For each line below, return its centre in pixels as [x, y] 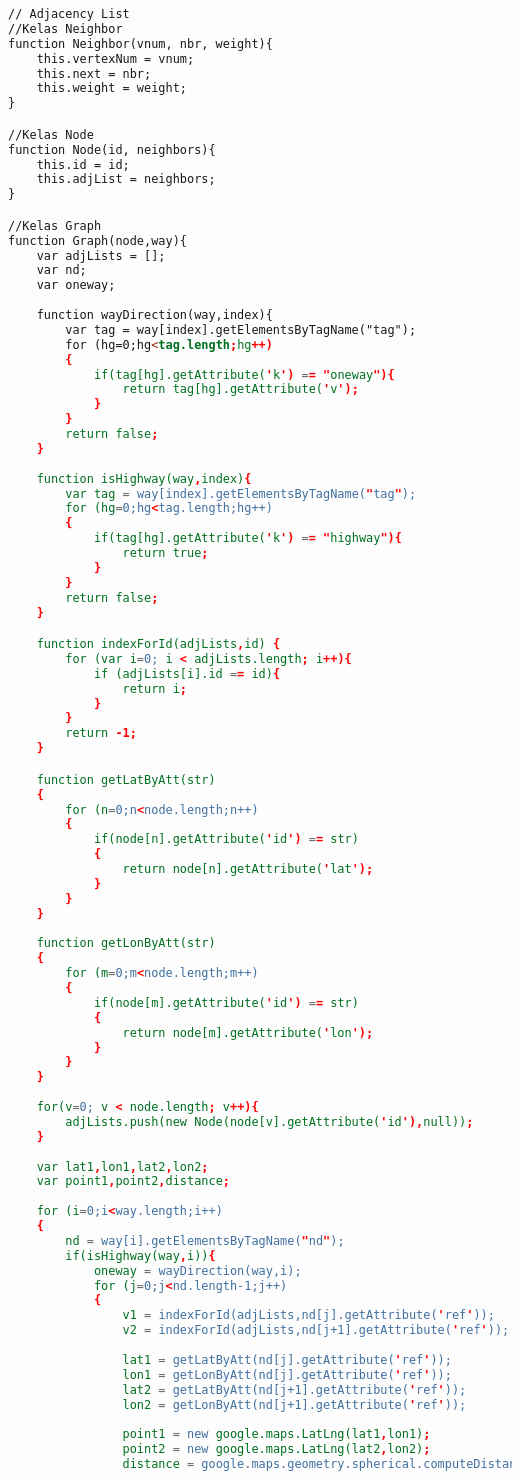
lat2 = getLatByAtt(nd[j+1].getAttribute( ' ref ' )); [294, 1389]
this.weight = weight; [111, 88]
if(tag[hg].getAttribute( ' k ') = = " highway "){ [247, 538]
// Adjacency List [69, 14]
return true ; [165, 553]
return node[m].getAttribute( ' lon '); [248, 1032]
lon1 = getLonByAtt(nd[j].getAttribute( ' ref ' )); [287, 1374]
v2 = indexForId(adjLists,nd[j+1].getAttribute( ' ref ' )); [316, 1330]
